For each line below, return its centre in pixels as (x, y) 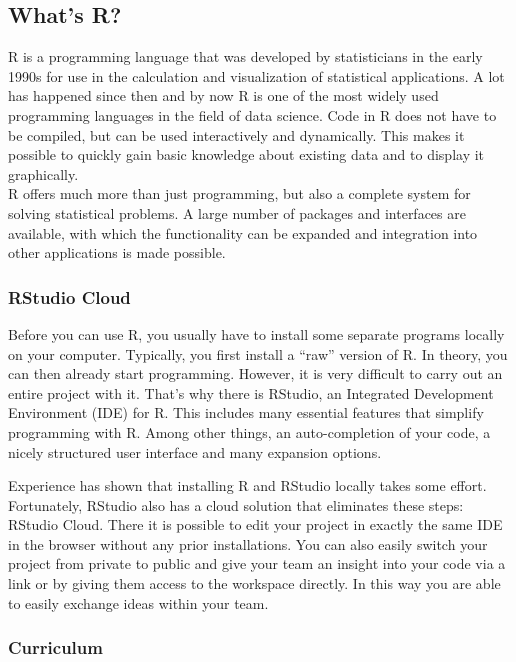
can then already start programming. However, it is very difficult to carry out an (255, 373)
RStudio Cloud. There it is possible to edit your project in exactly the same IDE (255, 524)
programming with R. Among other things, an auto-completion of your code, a (249, 431)
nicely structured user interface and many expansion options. (195, 451)
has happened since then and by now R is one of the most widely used (223, 95)
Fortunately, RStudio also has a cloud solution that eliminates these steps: (236, 504)
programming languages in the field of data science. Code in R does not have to (252, 114)
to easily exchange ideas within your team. (138, 602)
